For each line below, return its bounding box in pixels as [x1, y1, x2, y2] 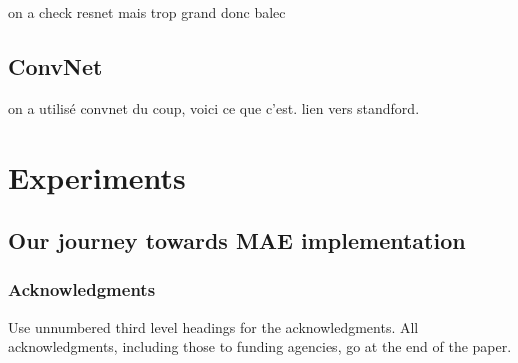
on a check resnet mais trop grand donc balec [8, 2, 286, 22]
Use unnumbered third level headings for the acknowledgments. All [8, 316, 419, 337]
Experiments [8, 156, 186, 197]
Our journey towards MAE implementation [8, 225, 466, 256]
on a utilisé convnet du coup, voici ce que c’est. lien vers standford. [8, 97, 420, 118]
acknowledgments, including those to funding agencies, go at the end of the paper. [8, 336, 512, 357]
